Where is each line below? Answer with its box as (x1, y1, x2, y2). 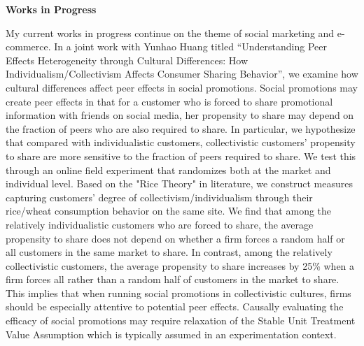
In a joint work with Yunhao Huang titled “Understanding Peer (54, 39, 327, 54)
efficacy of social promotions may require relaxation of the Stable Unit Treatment (6, 313, 356, 328)
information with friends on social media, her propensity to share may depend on (6, 108, 354, 122)
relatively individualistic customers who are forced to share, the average (6, 217, 314, 231)
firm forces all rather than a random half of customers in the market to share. (6, 272, 339, 287)
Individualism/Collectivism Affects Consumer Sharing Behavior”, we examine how (6, 66, 358, 81)
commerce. (6, 39, 51, 54)
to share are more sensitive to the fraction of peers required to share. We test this (6, 148, 356, 163)
